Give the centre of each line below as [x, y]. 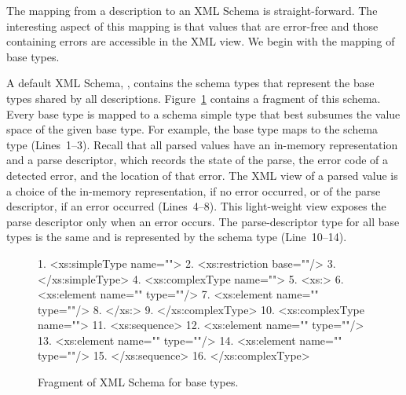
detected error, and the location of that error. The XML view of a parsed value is [202, 175]
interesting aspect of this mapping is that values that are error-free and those [192, 26]
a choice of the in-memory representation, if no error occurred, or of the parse [194, 190]
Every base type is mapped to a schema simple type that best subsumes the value [203, 113]
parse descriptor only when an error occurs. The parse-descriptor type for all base [203, 221]
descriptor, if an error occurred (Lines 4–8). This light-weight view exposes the [196, 206]
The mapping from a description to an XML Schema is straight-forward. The [192, 10]
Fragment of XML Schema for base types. [138, 382]
